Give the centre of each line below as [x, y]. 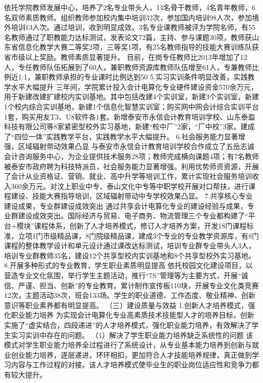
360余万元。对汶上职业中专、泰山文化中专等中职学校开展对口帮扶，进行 [129, 186]
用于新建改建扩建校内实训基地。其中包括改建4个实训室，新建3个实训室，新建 [131, 97]
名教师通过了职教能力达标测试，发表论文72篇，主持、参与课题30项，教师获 [128, 37]
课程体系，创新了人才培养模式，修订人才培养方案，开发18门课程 [140, 226]
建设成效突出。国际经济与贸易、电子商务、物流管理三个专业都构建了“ [133, 216]
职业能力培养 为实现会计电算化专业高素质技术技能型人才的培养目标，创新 [133, 315]
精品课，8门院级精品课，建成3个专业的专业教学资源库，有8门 [158, 235]
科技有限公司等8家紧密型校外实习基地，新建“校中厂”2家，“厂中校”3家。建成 [129, 126]
